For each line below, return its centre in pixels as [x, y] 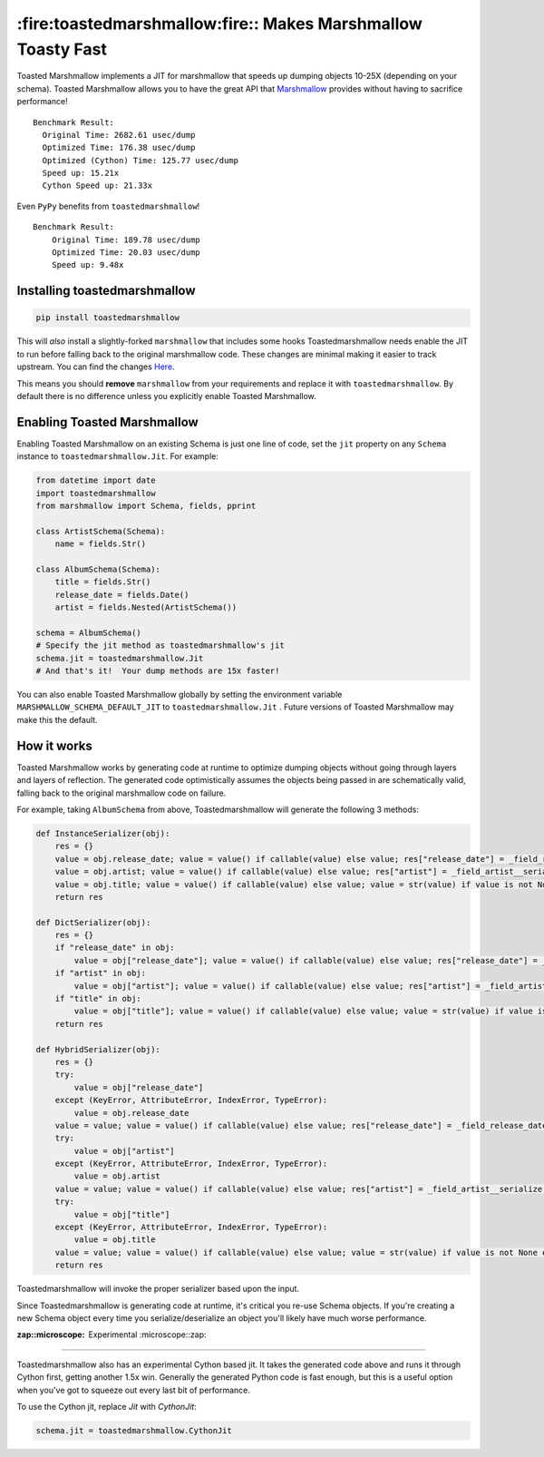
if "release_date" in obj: [115, 948]
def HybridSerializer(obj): [98, 1049]
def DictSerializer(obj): [93, 922]
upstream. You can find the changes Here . [96, 367]
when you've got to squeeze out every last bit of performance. [134, 1390]
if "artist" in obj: [101, 973]
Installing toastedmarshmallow [106, 291]
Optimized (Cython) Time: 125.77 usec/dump [141, 160]
